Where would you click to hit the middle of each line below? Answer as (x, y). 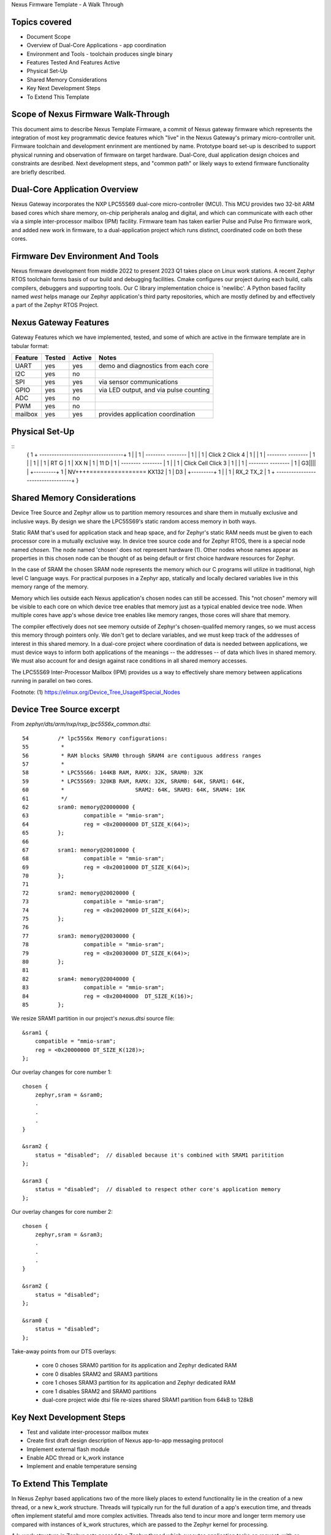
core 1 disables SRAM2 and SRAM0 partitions (99, 1391)
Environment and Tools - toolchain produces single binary (100, 54)
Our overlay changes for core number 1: (62, 1072)
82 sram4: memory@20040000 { (79, 979)
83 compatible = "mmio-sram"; (93, 988)
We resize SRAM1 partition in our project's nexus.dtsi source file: (93, 1019)
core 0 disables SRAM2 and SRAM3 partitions (100, 1374)
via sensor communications (138, 382)
